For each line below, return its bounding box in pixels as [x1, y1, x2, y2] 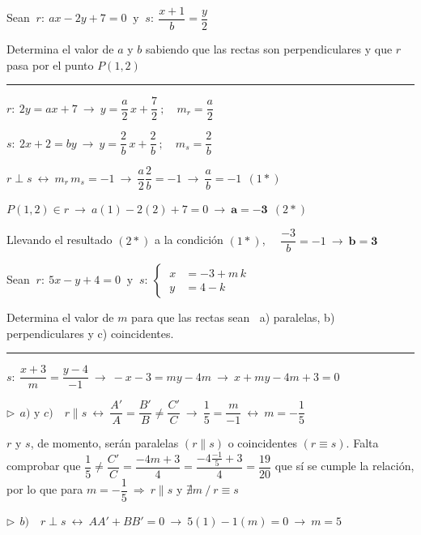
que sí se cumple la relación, [274, 457, 415, 474]
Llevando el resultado [6, 231, 113, 248]
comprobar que [6, 457, 81, 474]
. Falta [346, 434, 379, 452]
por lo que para [6, 481, 83, 498]
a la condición [155, 231, 223, 248]
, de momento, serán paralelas [30, 434, 179, 452]
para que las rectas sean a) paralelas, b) [131, 309, 335, 326]
